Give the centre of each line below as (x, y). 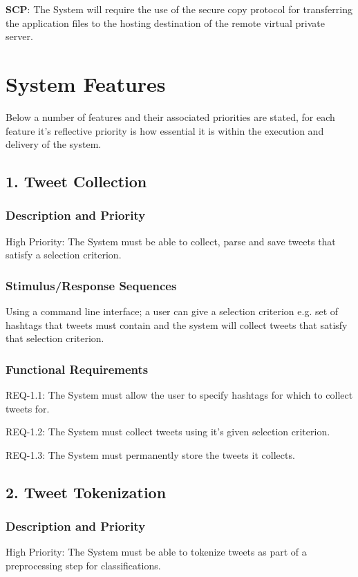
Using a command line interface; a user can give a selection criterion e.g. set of (172, 311)
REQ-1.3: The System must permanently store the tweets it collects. (150, 454)
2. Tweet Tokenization (86, 492)
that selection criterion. (55, 338)
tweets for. (28, 408)
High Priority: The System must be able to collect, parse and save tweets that (171, 241)
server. (19, 36)
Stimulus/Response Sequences (91, 285)
